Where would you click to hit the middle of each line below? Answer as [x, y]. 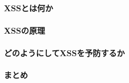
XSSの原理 [25, 30]
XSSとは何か [29, 8]
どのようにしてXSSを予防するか [64, 52]
